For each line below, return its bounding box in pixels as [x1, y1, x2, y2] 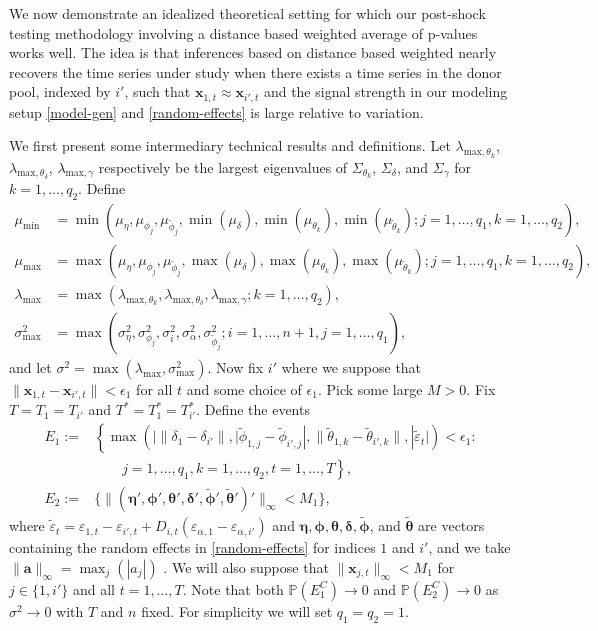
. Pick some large [317, 378, 423, 399]
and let [9, 356, 52, 377]
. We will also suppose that [163, 556, 329, 577]
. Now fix [207, 356, 264, 377]
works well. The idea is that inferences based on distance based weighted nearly [9, 42, 497, 63]
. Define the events [196, 399, 310, 420]
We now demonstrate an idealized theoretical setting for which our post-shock [9, 3, 486, 23]
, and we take [428, 537, 511, 558]
